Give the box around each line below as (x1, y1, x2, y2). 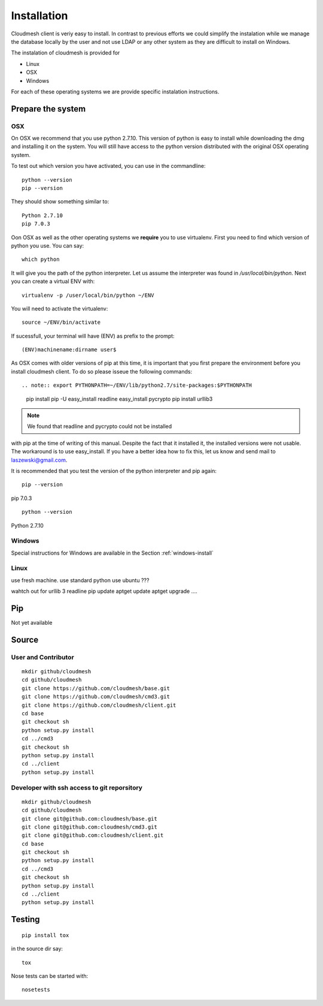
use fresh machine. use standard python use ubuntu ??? (11, 576, 150, 584)
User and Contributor (11, 653, 74, 661)
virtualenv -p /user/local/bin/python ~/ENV (22, 291, 155, 299)
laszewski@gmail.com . (11, 456, 68, 463)
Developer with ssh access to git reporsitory (11, 783, 143, 791)
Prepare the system (11, 104, 86, 114)
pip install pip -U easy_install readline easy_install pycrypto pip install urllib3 (26, 395, 213, 402)
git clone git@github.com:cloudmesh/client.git (22, 832, 164, 839)
